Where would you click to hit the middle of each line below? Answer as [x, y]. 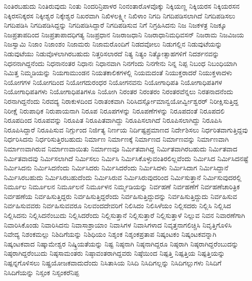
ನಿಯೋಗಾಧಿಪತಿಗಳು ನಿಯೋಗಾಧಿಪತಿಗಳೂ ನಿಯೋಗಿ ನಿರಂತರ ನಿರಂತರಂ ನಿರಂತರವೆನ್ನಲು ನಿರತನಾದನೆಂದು [119, 91]
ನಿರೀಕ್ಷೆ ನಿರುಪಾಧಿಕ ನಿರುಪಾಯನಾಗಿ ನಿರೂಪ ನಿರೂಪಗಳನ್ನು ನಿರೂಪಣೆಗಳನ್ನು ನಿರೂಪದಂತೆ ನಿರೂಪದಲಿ [114, 110]
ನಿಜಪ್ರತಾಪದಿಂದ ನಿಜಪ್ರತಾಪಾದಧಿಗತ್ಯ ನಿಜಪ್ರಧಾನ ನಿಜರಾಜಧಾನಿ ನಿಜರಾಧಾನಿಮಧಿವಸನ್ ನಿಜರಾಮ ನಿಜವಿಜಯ [124, 34]
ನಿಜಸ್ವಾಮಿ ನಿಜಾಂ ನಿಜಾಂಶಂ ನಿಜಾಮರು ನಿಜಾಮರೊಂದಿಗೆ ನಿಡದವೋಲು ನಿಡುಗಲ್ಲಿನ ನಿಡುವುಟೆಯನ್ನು [113, 44]
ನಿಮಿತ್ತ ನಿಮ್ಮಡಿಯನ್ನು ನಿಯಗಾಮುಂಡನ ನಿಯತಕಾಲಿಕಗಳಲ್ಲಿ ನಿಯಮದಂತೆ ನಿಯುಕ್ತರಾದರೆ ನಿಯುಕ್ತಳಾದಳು [118, 73]
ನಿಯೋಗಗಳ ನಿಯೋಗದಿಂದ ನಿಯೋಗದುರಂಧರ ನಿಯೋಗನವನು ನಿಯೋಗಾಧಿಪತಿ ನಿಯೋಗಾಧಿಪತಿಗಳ [113, 82]
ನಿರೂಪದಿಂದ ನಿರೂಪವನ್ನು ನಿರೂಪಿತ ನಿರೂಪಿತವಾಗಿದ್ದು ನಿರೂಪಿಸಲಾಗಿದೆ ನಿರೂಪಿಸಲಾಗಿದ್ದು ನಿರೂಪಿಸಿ [113, 120]
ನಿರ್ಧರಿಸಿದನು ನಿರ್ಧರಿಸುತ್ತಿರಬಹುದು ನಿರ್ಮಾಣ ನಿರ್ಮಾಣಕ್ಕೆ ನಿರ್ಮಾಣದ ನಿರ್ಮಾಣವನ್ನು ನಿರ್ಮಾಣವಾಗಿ [117, 139]
